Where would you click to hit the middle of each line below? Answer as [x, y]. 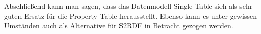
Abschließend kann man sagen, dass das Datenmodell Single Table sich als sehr [128, 6]
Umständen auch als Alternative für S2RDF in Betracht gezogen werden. [119, 26]
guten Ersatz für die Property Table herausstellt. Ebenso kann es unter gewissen [130, 16]
